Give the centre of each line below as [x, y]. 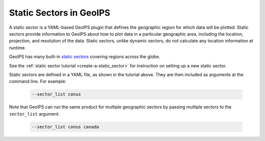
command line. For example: [38, 81]
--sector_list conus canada [65, 127]
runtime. [18, 48]
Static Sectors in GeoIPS [60, 13]
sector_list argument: [34, 114]
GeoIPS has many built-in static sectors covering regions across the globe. [85, 57]
